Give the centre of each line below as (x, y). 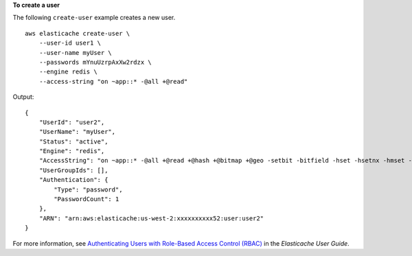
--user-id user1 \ (70, 43)
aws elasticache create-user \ (78, 33)
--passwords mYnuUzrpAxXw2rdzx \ (95, 62)
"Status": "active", (73, 141)
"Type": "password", (88, 189)
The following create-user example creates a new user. (94, 18)
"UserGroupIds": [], (73, 170)
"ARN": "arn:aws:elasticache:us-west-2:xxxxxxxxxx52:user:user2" (151, 218)
